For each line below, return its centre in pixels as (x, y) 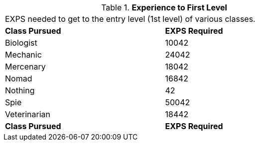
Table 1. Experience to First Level (164, 7)
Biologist (21, 43)
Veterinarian (28, 114)
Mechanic (23, 55)
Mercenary (25, 67)
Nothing (20, 90)
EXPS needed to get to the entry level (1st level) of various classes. (130, 19)
